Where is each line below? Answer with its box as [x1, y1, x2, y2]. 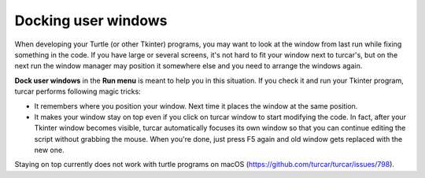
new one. [34, 146, 65, 155]
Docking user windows [14, 12, 168, 29]
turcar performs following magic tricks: [14, 87, 141, 96]
